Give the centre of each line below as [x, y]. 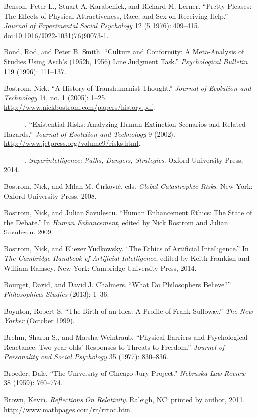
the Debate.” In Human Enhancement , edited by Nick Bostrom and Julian [116, 222]
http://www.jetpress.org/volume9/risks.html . [72, 143]
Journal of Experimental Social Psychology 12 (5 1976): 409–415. [102, 25]
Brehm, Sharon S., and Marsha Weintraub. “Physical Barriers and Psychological [126, 337]
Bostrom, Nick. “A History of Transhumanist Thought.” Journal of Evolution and [128, 88]
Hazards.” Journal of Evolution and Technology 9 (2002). [90, 133]
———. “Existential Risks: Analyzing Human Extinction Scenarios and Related [125, 123]
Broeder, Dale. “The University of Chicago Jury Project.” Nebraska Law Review [125, 373]
